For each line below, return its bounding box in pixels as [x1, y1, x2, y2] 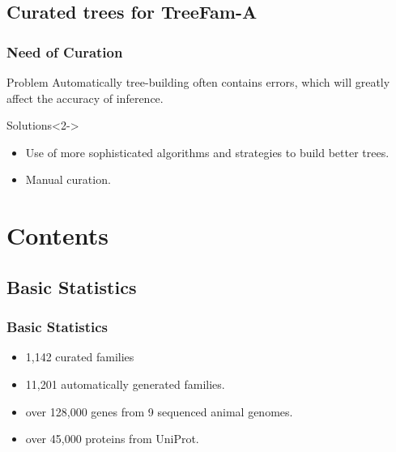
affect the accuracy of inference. [6, 89, 164, 106]
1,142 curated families [25, 348, 134, 365]
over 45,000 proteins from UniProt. [25, 430, 199, 447]
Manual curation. [25, 171, 111, 188]
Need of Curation [6, 41, 123, 62]
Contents [6, 219, 109, 252]
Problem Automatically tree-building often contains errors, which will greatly [6, 74, 390, 90]
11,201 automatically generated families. [25, 375, 225, 392]
